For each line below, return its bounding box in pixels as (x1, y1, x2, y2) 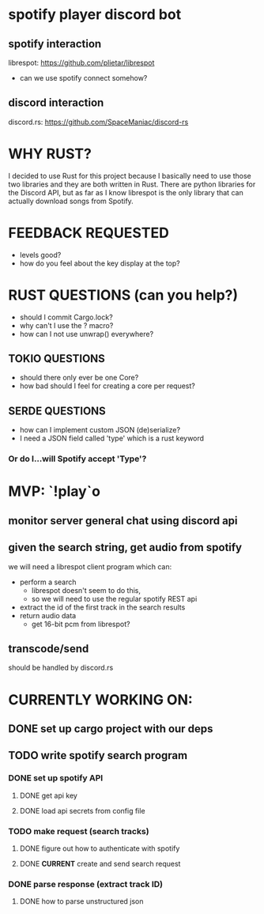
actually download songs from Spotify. (8, 196, 134, 206)
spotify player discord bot (8, 6, 182, 24)
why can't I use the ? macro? (19, 320, 114, 330)
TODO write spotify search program (8, 749, 188, 762)
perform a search (19, 577, 77, 587)
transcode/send (8, 642, 89, 655)
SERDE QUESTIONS (8, 404, 107, 417)
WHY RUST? (8, 145, 92, 163)
